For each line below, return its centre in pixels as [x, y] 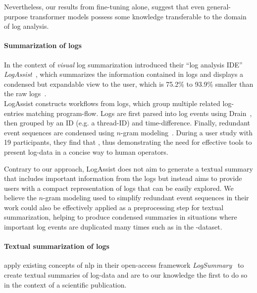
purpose [16, 16]
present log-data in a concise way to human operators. [86, 151]
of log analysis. [26, 26]
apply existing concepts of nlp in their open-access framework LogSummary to [124, 265]
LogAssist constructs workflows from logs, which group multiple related [112, 103]
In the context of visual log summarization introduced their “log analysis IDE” [123, 64]
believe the [20, 198]
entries [14, 113]
